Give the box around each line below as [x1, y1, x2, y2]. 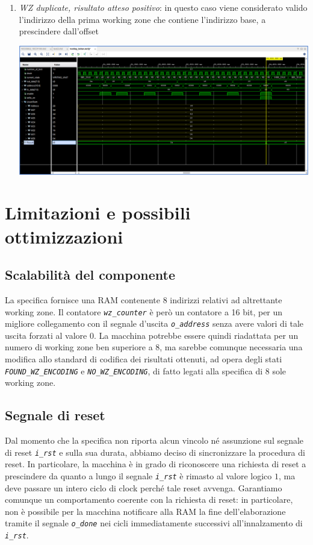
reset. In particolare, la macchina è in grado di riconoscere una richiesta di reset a [5, 458, 306, 470]
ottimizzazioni [5, 224, 123, 248]
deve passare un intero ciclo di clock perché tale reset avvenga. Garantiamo [5, 481, 282, 494]
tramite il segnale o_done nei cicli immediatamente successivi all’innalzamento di [5, 517, 303, 529]
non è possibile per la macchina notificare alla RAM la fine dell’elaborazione [5, 505, 286, 517]
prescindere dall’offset [19, 25, 99, 37]
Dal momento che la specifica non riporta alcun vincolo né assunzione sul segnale [5, 434, 304, 447]
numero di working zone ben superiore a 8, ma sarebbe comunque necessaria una [5, 341, 303, 353]
